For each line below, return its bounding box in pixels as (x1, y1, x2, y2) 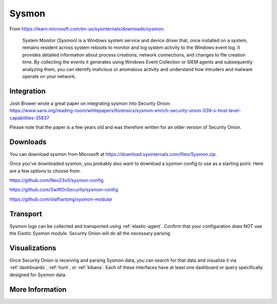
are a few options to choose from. (9, 168, 82, 174)
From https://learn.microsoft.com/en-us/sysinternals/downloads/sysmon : (9, 26, 165, 32)
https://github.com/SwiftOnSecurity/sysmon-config (9, 187, 118, 193)
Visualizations (9, 243, 56, 252)
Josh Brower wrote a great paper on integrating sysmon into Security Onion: (9, 100, 171, 106)
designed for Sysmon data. (9, 272, 67, 278)
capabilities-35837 (9, 115, 50, 121)
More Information (9, 285, 67, 294)
